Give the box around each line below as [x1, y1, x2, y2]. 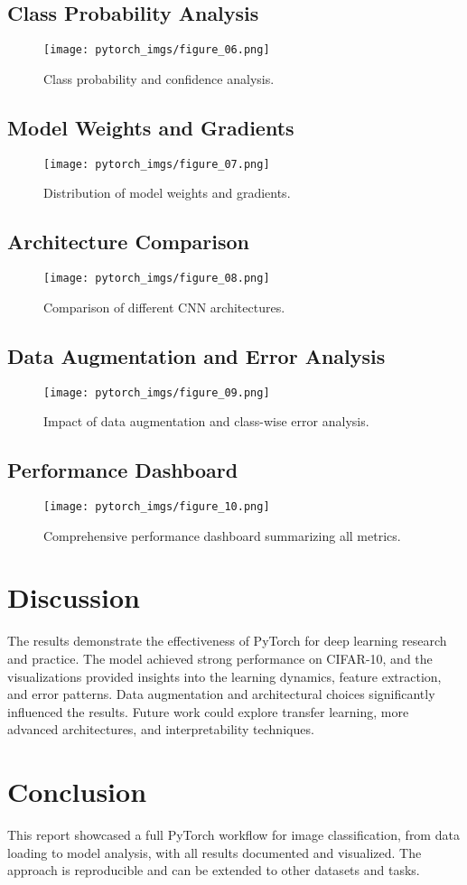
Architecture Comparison [7, 228, 249, 256]
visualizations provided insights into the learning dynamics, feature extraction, [7, 666, 442, 685]
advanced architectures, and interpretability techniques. [7, 720, 314, 739]
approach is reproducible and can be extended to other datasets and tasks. [7, 861, 420, 880]
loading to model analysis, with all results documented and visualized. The [7, 843, 422, 862]
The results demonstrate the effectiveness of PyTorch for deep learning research [7, 631, 447, 650]
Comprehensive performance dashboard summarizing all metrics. [43, 526, 401, 545]
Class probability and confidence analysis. [43, 69, 275, 88]
